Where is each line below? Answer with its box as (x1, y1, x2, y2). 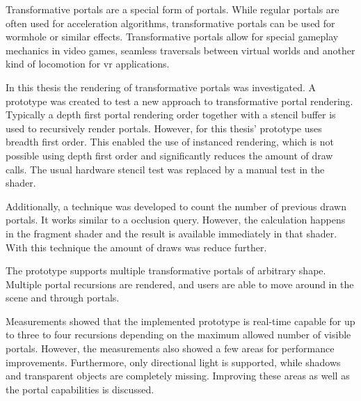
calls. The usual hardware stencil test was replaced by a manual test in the (6, 162, 325, 176)
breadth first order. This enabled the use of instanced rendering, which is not (6, 134, 334, 149)
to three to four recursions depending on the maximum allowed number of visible (6, 327, 351, 342)
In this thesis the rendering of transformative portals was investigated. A (6, 79, 316, 94)
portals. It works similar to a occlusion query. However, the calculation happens (6, 212, 346, 227)
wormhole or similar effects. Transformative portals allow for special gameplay (6, 29, 339, 44)
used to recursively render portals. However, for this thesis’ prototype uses (6, 120, 322, 135)
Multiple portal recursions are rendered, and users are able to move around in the (6, 276, 354, 291)
